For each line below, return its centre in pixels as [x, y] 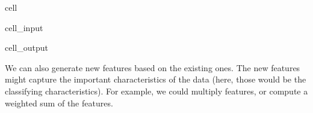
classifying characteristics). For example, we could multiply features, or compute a [156, 91]
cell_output [26, 48]
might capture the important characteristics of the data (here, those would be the [156, 79]
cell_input [24, 27]
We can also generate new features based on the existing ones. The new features [153, 67]
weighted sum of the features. [59, 103]
